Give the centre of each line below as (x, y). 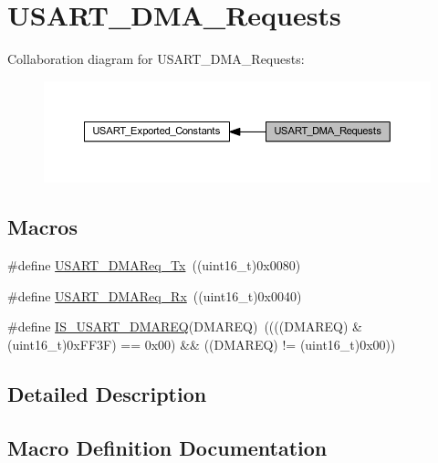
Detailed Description (107, 393)
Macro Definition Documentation (167, 447)
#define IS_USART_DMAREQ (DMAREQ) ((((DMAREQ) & (185, 326)
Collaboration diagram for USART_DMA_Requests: (156, 59)
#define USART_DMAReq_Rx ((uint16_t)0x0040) (155, 295)
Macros (42, 227)
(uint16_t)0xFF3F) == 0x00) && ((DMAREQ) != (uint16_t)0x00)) (202, 344)
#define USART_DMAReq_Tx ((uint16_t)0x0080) (154, 265)
